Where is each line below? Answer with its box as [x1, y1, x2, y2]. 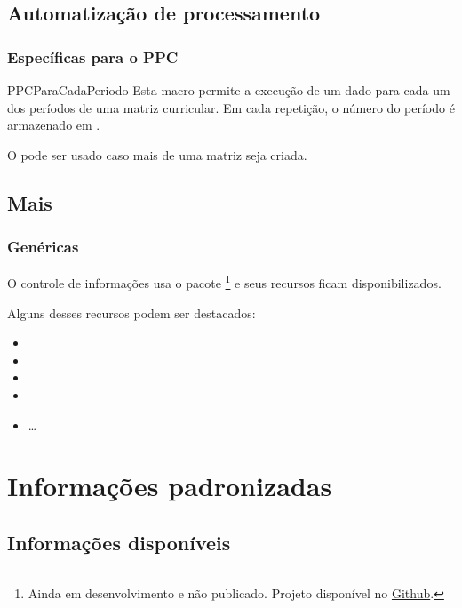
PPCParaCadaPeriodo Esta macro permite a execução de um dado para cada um [7, 81, 450, 99]
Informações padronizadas [7, 468, 332, 504]
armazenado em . [7, 116, 100, 134]
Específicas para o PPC [7, 45, 179, 68]
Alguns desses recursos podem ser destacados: [7, 303, 256, 322]
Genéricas [7, 236, 79, 258]
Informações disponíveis [7, 528, 231, 556]
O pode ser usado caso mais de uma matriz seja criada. [7, 145, 307, 164]
